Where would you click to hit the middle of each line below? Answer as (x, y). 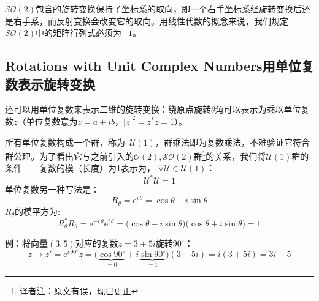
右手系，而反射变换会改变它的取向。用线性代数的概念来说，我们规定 (151, 20)
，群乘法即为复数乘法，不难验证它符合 (232, 142)
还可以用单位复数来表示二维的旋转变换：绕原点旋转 (108, 109)
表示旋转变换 (56, 84)
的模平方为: (37, 211)
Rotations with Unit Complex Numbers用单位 (153, 66)
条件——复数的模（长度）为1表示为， (80, 168)
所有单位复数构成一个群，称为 (65, 142)
